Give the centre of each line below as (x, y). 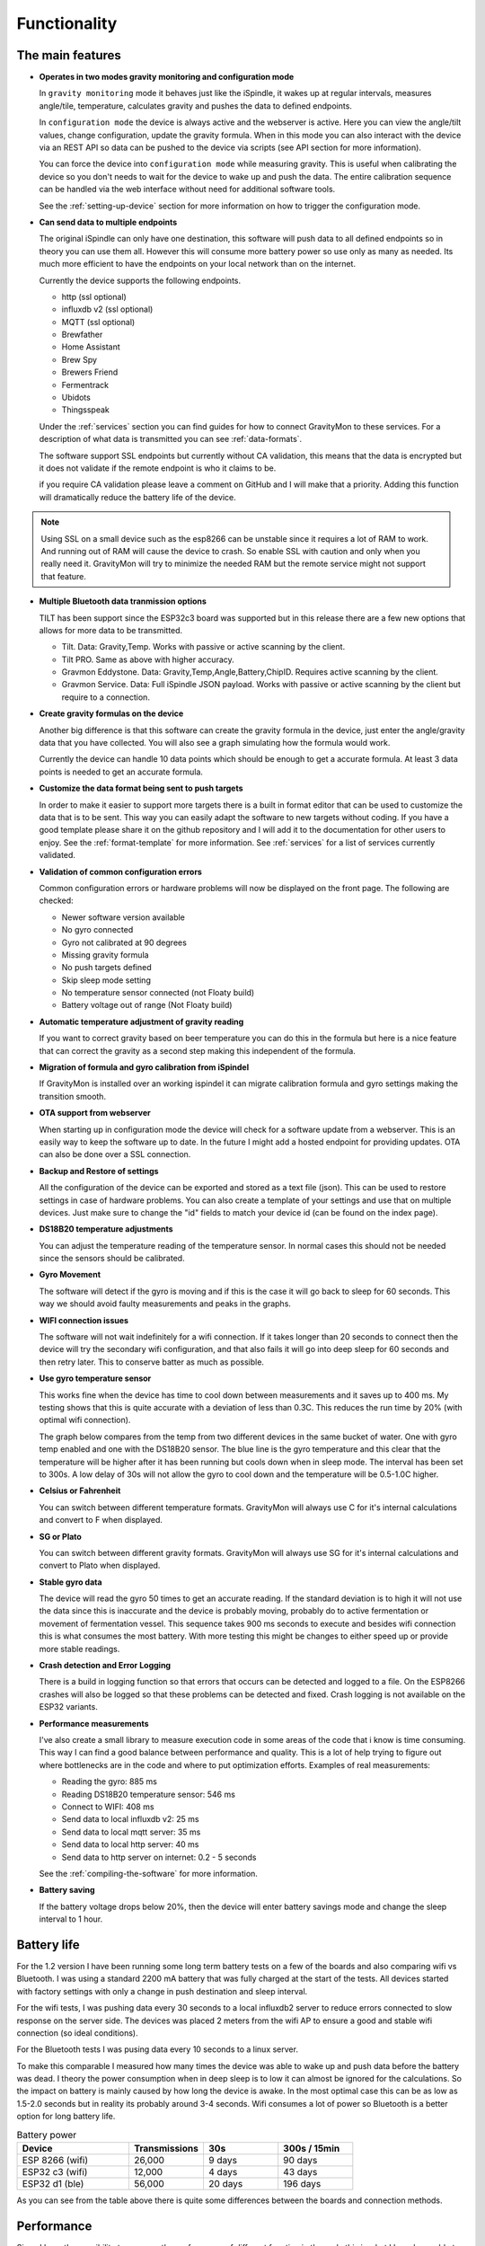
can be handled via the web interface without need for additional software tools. (187, 190)
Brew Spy (79, 359)
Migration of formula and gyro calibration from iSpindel (144, 1067)
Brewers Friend (90, 372)
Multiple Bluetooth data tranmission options (123, 601)
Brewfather (82, 335)
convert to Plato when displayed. (100, 1565)
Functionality (67, 23)
